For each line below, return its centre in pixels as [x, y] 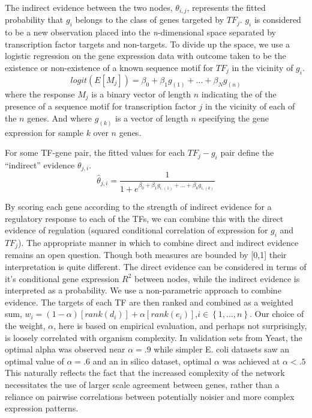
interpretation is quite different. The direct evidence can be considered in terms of [156, 267]
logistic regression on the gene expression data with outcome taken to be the [145, 56]
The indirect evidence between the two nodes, [89, 7]
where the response [40, 94]
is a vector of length [152, 118]
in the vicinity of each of [250, 106]
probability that [34, 20]
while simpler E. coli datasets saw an [222, 349]
